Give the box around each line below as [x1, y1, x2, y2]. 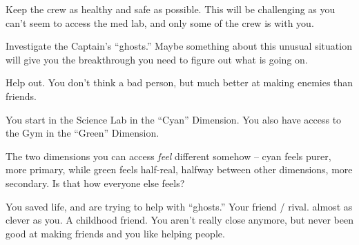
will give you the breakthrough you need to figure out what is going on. [6, 52, 308, 66]
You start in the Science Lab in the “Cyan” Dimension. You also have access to [6, 112, 342, 126]
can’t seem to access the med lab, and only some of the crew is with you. [6, 15, 314, 30]
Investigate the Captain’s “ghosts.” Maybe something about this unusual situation [6, 39, 352, 53]
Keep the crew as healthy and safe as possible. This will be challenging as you [6, 2, 336, 16]
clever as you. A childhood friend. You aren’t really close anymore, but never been [6, 213, 354, 227]
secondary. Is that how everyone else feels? [6, 175, 185, 190]
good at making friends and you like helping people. [6, 226, 225, 240]
